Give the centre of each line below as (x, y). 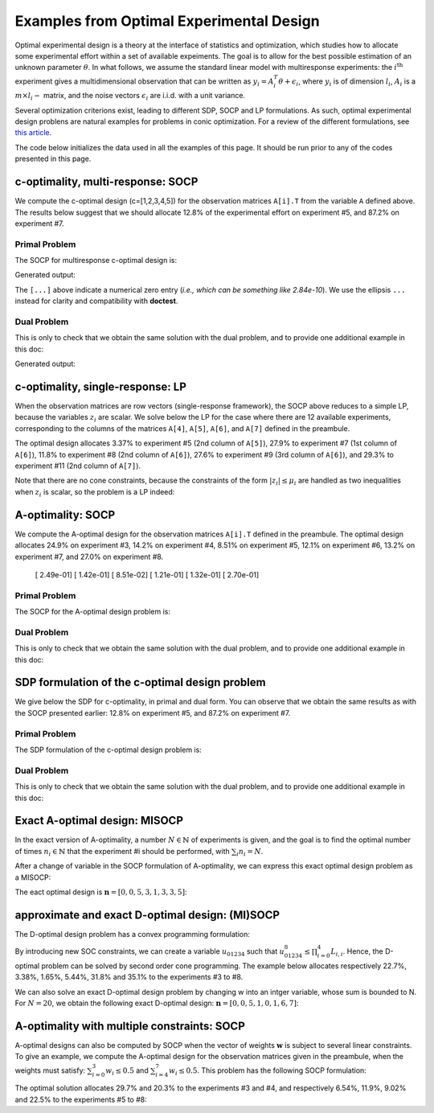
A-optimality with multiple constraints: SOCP (130, 1026)
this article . (33, 133)
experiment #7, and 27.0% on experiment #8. (89, 556)
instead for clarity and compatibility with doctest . (96, 301)
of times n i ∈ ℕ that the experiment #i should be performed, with (123, 852)
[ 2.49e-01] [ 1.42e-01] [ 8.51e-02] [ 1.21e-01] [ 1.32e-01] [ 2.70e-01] (147, 574)
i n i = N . (250, 852)
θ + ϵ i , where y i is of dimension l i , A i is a (347, 82)
